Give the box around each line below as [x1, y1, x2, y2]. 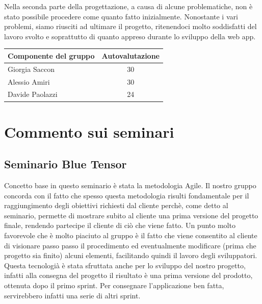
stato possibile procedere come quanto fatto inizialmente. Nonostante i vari [4, 11, 238, 21]
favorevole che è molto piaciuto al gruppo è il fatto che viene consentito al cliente [4, 230, 257, 241]
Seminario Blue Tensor [4, 156, 127, 172]
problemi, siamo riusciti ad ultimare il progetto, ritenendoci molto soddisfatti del [4, 21, 257, 32]
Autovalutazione [101, 50, 160, 61]
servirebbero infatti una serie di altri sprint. [4, 290, 141, 300]
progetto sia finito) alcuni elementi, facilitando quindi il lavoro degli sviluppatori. [4, 250, 257, 261]
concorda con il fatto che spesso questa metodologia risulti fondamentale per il [4, 190, 249, 200]
